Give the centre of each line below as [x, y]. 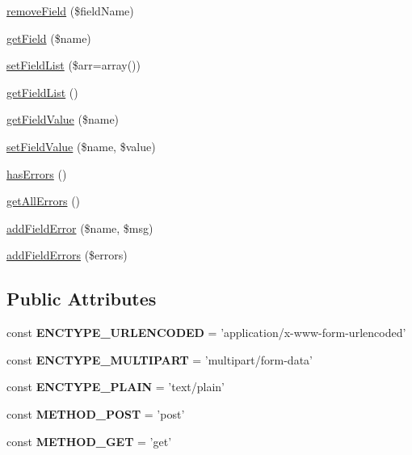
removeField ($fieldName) [70, 11]
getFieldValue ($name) [63, 119]
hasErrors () [37, 173]
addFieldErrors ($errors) [67, 255]
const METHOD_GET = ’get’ [89, 441]
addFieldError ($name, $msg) [80, 227]
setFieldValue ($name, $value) [81, 146]
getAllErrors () [44, 201]
